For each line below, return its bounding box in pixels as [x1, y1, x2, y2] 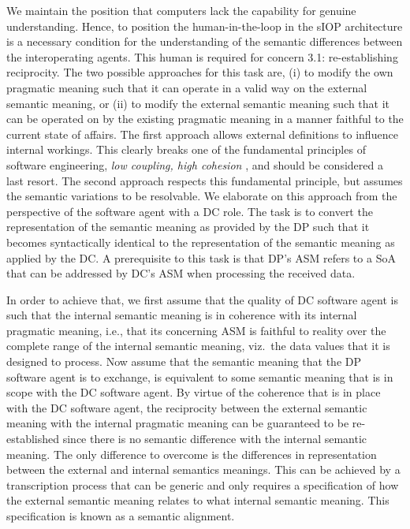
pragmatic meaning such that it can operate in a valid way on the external [6, 79, 367, 95]
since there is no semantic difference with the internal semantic [62, 430, 367, 447]
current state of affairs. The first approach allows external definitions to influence [6, 125, 398, 142]
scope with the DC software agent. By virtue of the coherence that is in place [6, 384, 381, 400]
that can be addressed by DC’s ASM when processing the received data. [6, 265, 356, 281]
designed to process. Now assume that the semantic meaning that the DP [6, 353, 362, 370]
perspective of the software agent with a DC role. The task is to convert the [6, 203, 373, 219]
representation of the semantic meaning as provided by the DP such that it [6, 218, 370, 235]
